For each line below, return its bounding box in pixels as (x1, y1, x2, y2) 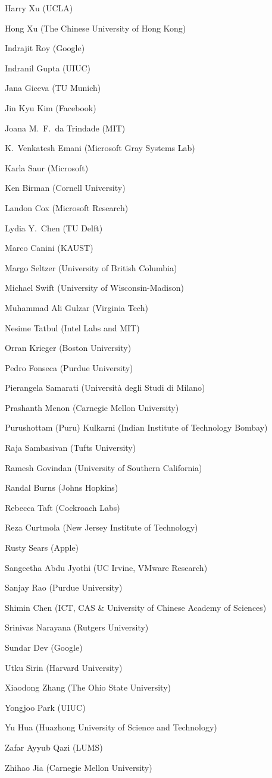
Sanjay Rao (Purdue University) (5, 581, 123, 594)
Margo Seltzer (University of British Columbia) (5, 261, 177, 274)
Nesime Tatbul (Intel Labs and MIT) (5, 321, 140, 334)
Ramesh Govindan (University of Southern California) (5, 461, 202, 473)
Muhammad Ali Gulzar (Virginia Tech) (5, 301, 148, 313)
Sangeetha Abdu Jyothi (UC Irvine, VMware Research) (5, 561, 208, 573)
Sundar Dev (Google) (5, 641, 83, 653)
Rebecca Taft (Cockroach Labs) (5, 501, 120, 513)
